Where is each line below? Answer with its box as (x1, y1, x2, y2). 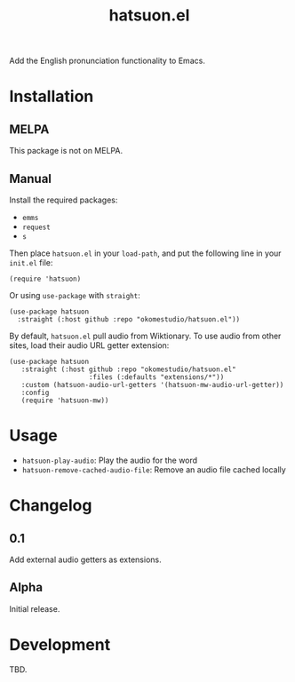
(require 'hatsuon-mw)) (20, 396, 109, 405)
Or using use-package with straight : (9, 290, 140, 300)
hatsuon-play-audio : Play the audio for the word (21, 455, 198, 465)
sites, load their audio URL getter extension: (9, 340, 170, 351)
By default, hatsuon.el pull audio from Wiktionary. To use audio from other (9, 330, 282, 341)
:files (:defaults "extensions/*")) (88, 373, 225, 382)
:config (20, 388, 50, 397)
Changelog (9, 496, 92, 516)
